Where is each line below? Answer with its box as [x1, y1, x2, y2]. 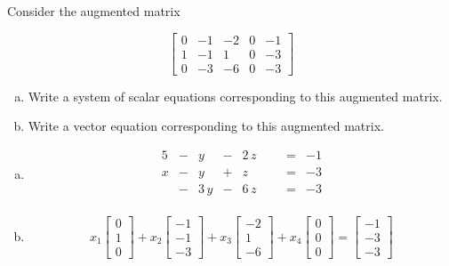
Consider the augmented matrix [7, 2, 180, 20]
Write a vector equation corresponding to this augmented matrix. [28, 117, 384, 135]
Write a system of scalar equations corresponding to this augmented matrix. [28, 86, 443, 105]
